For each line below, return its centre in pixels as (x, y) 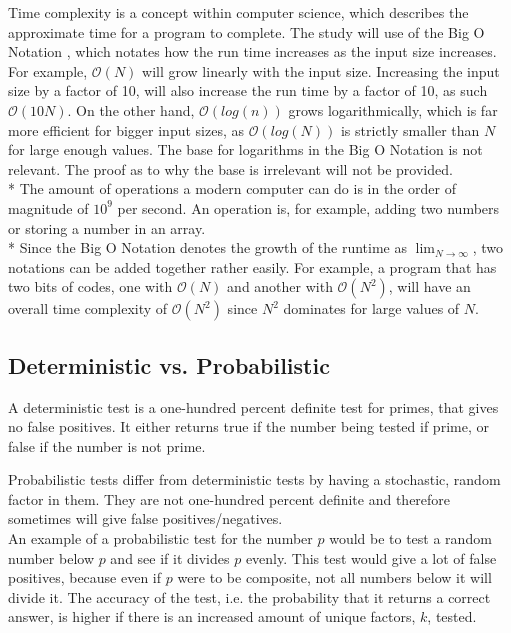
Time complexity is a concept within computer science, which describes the (238, 12)
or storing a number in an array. (107, 227)
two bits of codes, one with (90, 286)
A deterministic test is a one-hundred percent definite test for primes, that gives (253, 406)
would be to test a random (410, 538)
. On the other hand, (131, 109)
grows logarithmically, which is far (393, 109)
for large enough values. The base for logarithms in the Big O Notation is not (245, 149)
